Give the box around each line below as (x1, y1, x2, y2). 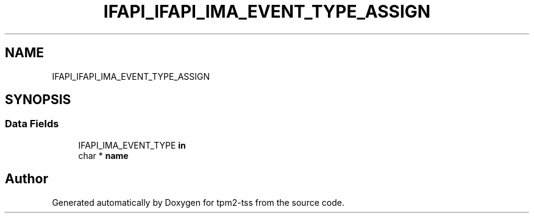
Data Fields (5, 118, 59, 130)
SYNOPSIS (5, 92, 71, 108)
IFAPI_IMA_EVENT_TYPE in (78, 139, 186, 150)
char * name (78, 150, 129, 161)
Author (5, 171, 48, 187)
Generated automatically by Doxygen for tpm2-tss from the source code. (52, 197, 344, 208)
